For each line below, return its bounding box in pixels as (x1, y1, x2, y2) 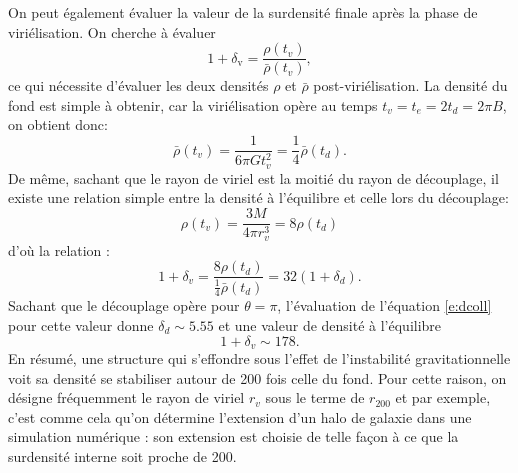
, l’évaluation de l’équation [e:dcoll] (277, 295, 492, 316)
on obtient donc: (8, 114, 108, 135)
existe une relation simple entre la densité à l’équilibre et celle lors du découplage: (8, 187, 509, 208)
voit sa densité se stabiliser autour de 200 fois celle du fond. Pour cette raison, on (8, 367, 507, 388)
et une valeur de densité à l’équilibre (218, 315, 442, 336)
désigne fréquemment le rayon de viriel (8, 387, 245, 408)
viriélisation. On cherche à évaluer (8, 21, 216, 42)
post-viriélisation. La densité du (313, 75, 508, 96)
